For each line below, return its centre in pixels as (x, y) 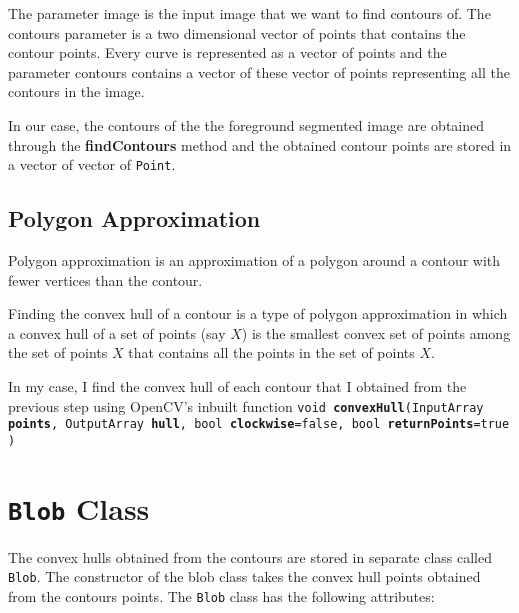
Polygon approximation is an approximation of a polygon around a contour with (254, 260)
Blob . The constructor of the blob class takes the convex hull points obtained (244, 576)
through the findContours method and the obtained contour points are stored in (260, 144)
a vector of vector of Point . (92, 164)
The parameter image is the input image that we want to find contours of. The (249, 13)
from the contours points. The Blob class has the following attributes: (221, 596)
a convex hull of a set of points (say (117, 332)
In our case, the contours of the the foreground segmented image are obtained (246, 124)
